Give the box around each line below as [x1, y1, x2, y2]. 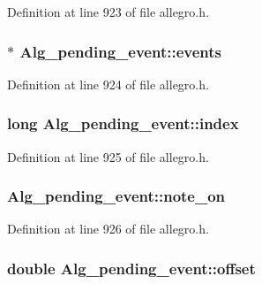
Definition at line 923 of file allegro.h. [7, 3, 209, 20]
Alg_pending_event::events [19, 40, 221, 62]
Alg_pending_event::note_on [7, 185, 226, 207]
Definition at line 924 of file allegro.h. [7, 74, 209, 93]
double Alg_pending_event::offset [7, 257, 256, 279]
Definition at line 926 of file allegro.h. [7, 219, 209, 238]
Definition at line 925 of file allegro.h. [7, 147, 209, 165]
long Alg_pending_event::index [7, 112, 239, 134]
